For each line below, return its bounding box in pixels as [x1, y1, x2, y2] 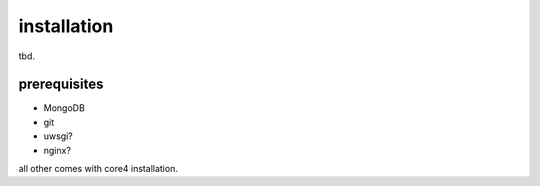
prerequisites [18, 76, 104, 93]
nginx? [43, 144, 72, 156]
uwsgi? [43, 130, 74, 142]
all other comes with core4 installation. [18, 163, 179, 175]
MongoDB [43, 102, 85, 114]
